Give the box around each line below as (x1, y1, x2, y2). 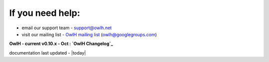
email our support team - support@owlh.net (21, 25, 112, 31)
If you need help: (9, 7, 80, 18)
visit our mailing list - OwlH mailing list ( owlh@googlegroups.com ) (21, 31, 157, 37)
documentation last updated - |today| (9, 50, 86, 56)
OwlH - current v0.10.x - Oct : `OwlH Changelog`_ (9, 41, 113, 47)
